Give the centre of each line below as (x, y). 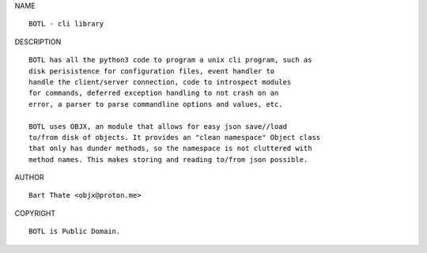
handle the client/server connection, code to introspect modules (160, 82)
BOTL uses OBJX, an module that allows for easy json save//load (158, 126)
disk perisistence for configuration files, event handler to (152, 71)
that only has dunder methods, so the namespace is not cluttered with (170, 149)
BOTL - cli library (66, 24)
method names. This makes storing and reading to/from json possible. (168, 159)
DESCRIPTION (38, 42)
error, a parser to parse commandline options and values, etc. (156, 104)
